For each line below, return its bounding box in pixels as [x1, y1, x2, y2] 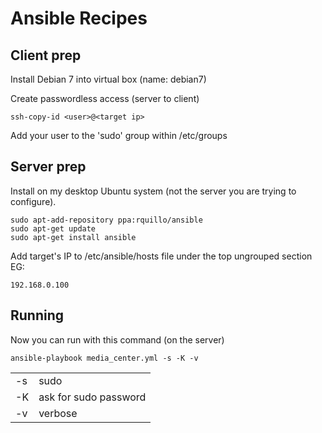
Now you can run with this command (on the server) [10, 333, 225, 346]
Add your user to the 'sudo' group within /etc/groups [10, 130, 228, 141]
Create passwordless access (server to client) [10, 93, 200, 104]
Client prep [10, 47, 82, 64]
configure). [10, 195, 57, 207]
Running [10, 307, 65, 324]
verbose [38, 406, 78, 420]
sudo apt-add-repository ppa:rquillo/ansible [10, 215, 203, 225]
